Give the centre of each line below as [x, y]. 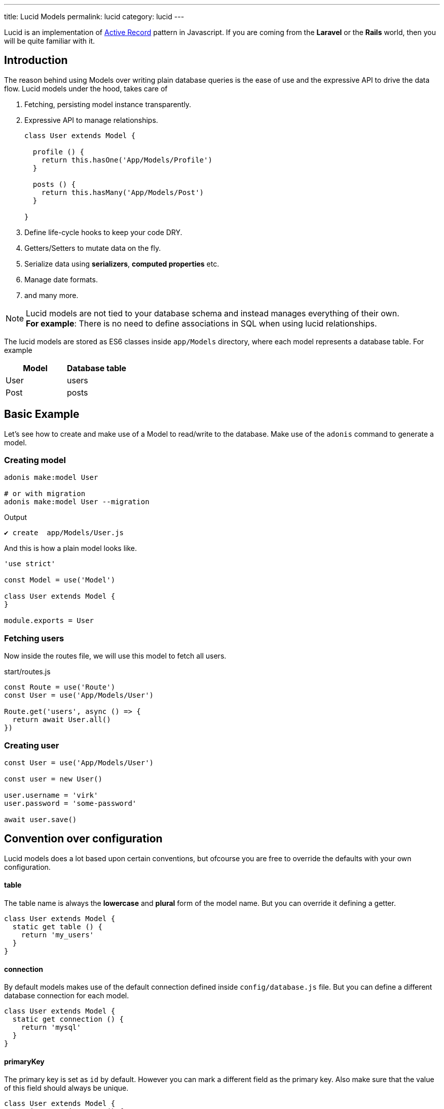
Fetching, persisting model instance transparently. [108, 104]
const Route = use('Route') [60, 687]
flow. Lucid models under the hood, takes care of [86, 88]
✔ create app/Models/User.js [64, 533]
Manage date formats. [61, 279]
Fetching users [34, 638]
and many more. [51, 295]
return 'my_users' [58, 935]
